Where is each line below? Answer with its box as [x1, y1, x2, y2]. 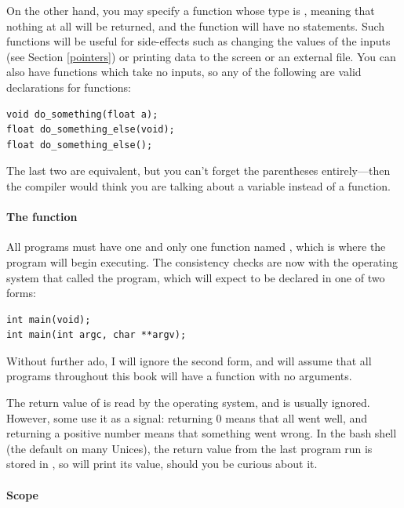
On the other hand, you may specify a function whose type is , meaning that [6, 2, 375, 18]
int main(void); [6, 314, 91, 325]
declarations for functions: [6, 78, 131, 95]
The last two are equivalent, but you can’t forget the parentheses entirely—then [6, 162, 391, 179]
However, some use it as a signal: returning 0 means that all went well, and [6, 409, 368, 426]
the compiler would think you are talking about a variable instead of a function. [6, 177, 391, 194]
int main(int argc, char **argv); [6, 329, 187, 341]
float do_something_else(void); [6, 124, 175, 136]
